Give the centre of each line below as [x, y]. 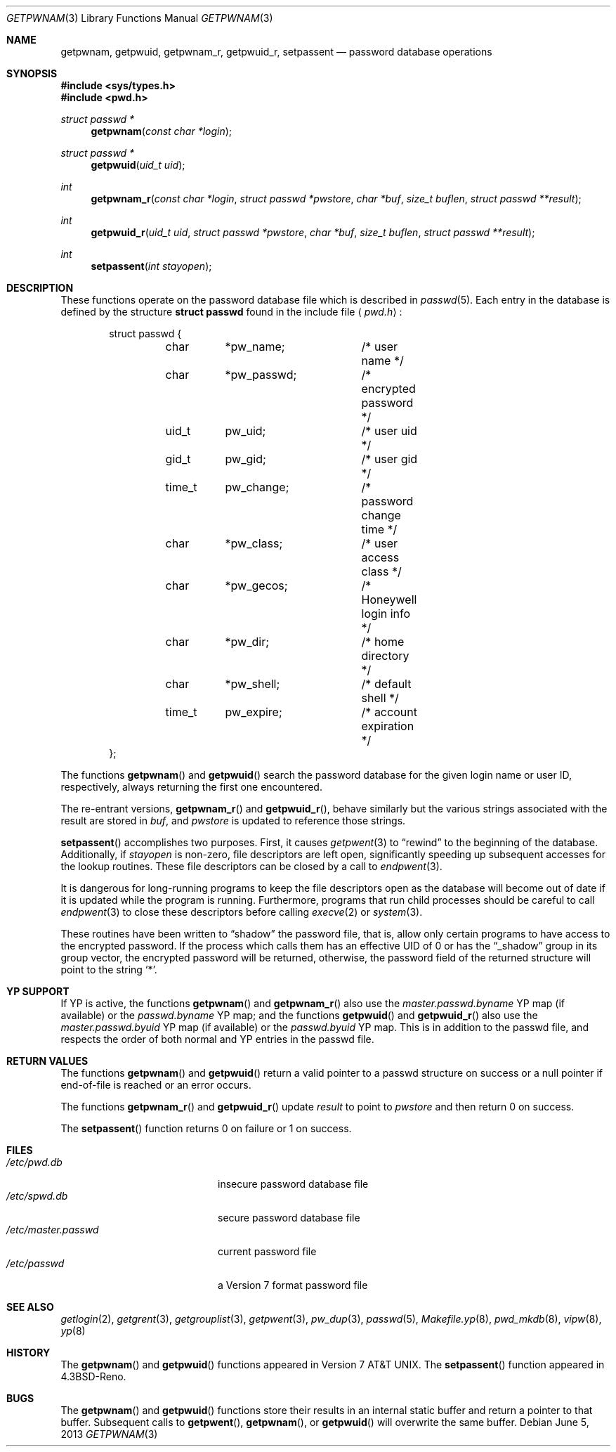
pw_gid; [245, 459]
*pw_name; [255, 346]
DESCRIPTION [40, 288]
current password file [267, 1251]
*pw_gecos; [256, 585]
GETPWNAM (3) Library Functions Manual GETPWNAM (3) [140, 18]
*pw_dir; [247, 642]
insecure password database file [293, 1184]
